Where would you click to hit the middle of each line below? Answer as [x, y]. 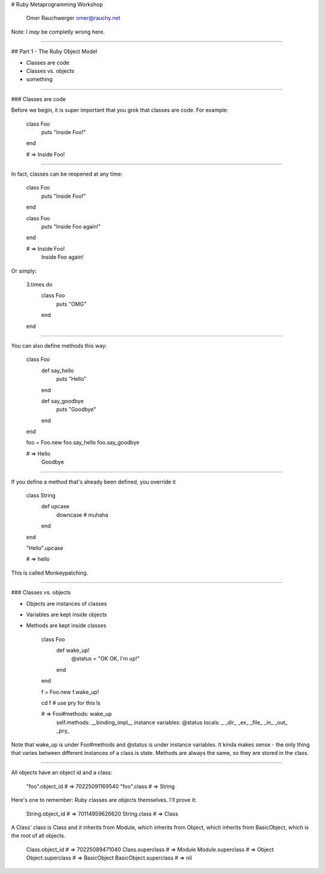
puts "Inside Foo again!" [71, 227]
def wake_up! [73, 650]
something [39, 79]
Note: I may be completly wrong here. [58, 32]
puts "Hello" [71, 379]
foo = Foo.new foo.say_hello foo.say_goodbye [83, 443]
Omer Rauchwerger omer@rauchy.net [73, 18]
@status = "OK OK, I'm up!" [106, 659]
